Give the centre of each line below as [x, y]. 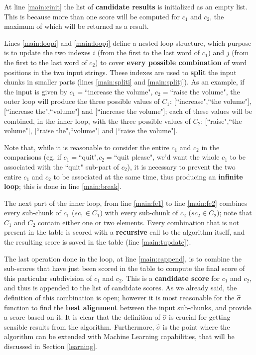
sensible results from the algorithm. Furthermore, [79, 326]
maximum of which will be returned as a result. [76, 26]
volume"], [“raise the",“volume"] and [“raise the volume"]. [91, 131]
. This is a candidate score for [171, 278]
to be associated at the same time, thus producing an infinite [148, 176]
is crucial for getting [200, 317]
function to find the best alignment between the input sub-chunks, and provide [128, 307]
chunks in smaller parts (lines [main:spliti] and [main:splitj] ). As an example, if [124, 82]
